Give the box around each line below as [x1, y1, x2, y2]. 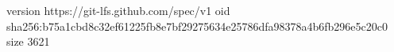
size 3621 [6, 33, 50, 50]
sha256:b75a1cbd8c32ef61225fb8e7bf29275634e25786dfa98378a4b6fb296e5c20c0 [6, 17, 388, 34]
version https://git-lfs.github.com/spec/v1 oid [6, 2, 230, 18]
